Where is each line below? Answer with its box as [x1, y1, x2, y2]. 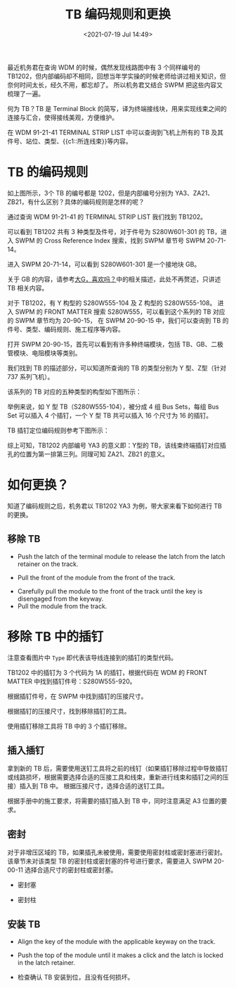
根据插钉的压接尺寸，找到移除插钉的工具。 [7, 707, 131, 715]
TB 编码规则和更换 [65, 6, 171, 23]
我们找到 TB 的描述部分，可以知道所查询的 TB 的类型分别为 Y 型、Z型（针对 [7, 364, 227, 372]
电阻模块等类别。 [31, 349, 81, 357]
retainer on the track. [17, 560, 79, 568]
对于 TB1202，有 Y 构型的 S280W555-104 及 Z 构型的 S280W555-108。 [7, 298, 216, 307]
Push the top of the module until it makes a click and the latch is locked [17, 951, 223, 959]
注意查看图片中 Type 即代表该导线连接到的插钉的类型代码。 [7, 653, 178, 662]
